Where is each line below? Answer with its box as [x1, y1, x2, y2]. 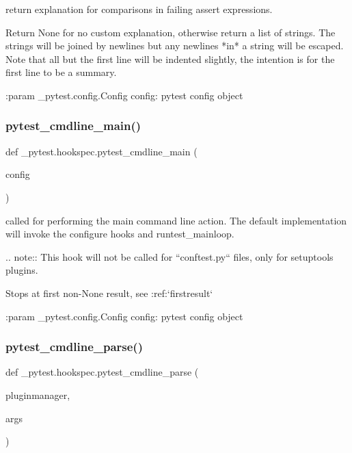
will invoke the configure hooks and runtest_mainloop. [5, 226, 234, 241]
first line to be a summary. [5, 65, 117, 79]
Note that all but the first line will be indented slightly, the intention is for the [5, 51, 335, 66]
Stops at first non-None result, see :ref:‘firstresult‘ [5, 285, 213, 300]
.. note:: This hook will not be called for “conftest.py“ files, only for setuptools [5, 249, 334, 263]
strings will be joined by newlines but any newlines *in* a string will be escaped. [5, 38, 344, 53]
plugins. [5, 263, 38, 277]
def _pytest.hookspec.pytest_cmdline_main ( [5, 144, 198, 158]
